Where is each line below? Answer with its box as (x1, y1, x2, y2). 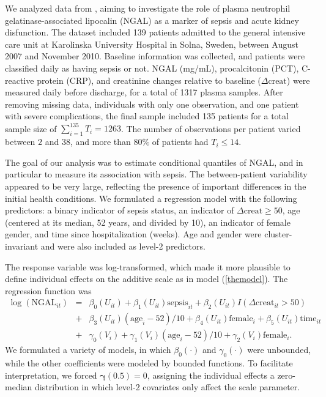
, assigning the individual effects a (147, 368, 275, 381)
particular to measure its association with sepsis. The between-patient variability (5, 168, 308, 180)
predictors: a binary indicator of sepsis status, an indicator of (5, 204, 234, 217)
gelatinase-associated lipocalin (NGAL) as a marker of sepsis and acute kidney (5, 13, 299, 26)
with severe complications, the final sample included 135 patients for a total (5, 109, 289, 122)
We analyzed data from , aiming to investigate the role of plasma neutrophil (5, 2, 291, 14)
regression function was (5, 284, 92, 297)
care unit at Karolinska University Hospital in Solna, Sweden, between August (5, 37, 298, 50)
